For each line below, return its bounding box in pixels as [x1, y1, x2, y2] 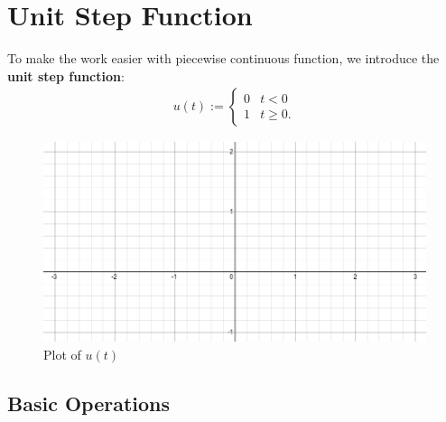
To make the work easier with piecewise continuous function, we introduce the [7, 49, 440, 68]
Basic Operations [7, 389, 171, 417]
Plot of [43, 344, 81, 363]
